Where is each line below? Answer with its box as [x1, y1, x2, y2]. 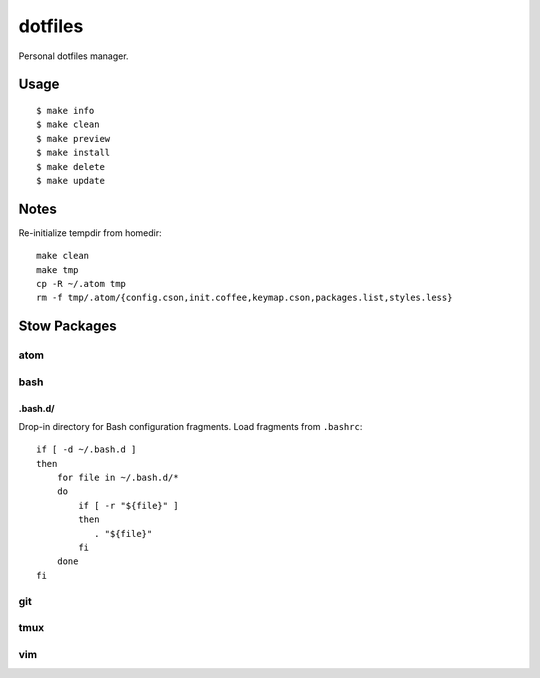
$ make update [36, 175, 105, 186]
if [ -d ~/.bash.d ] [36, 444, 137, 455]
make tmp [36, 264, 79, 275]
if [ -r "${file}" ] [78, 500, 179, 511]
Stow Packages [18, 318, 117, 335]
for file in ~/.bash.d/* [56, 472, 179, 484]
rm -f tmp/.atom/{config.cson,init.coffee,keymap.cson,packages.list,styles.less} [36, 292, 453, 304]
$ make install [36, 147, 111, 159]
